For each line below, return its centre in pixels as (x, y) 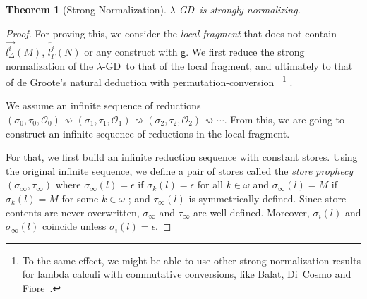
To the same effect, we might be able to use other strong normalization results (191, 260)
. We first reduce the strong (245, 51)
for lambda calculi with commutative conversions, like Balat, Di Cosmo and (187, 274)
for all (210, 184)
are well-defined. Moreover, (252, 212)
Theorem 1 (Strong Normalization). (86, 9)
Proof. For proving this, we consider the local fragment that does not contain (171, 33)
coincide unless (74, 226)
